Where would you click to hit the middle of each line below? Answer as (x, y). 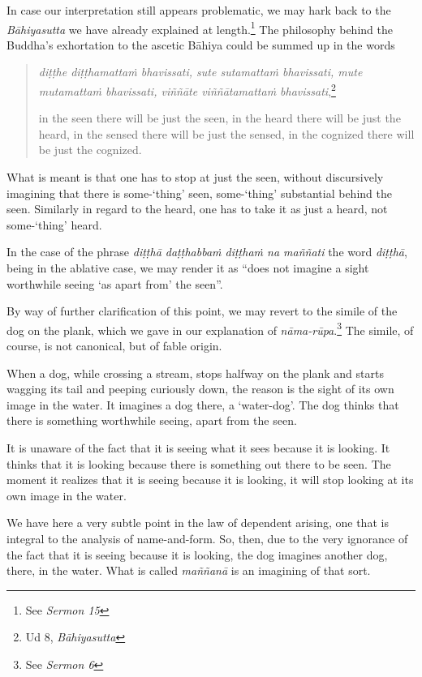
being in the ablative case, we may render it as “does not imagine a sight (188, 268)
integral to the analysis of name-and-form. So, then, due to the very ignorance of (207, 538)
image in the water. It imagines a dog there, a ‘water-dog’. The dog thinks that (203, 404)
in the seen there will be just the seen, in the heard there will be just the (220, 118)
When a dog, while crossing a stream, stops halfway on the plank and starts (195, 373)
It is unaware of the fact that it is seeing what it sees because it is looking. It (198, 448)
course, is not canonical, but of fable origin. (114, 346)
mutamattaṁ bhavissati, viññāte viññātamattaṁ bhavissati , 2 (187, 90)
